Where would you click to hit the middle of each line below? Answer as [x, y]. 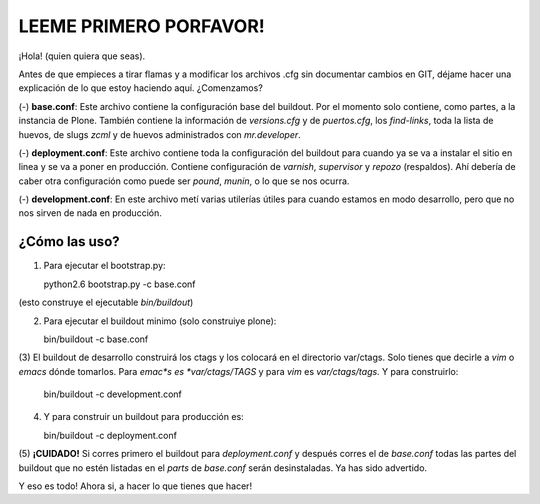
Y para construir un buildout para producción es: [143, 417]
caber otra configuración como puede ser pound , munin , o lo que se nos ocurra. [184, 181]
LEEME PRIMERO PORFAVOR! [141, 26]
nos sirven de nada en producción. [90, 213]
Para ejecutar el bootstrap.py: [104, 266]
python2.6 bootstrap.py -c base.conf [119, 284]
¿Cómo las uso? [69, 241]
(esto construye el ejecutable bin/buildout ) [106, 302]
